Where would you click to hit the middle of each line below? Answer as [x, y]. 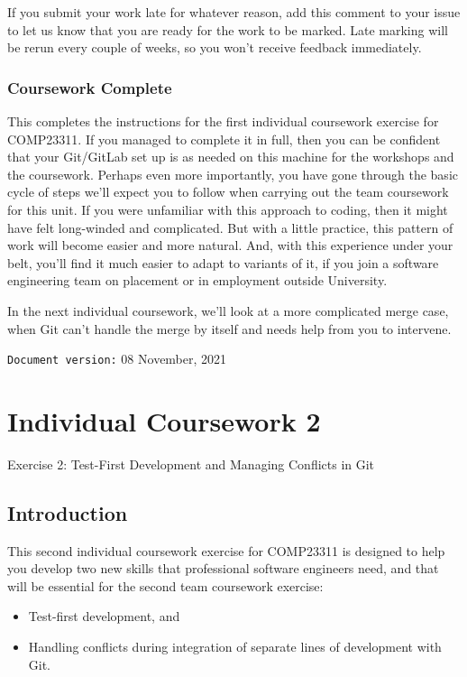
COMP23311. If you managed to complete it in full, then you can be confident [224, 139]
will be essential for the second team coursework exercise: [165, 585]
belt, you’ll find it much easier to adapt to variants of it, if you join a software [223, 262]
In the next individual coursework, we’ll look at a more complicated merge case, [228, 310]
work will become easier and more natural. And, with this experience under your [230, 245]
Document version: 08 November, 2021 [117, 359]
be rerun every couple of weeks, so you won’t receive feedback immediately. [215, 47]
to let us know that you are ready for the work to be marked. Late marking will [228, 29]
